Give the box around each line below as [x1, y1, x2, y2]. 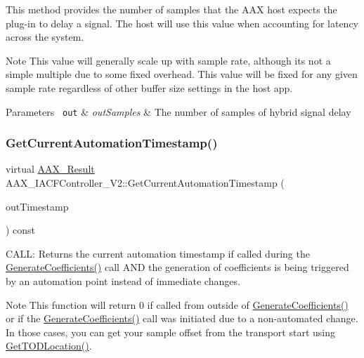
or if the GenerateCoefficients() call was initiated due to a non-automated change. [6, 311, 358, 326]
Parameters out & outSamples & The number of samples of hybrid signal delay [6, 104, 351, 119]
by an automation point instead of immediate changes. [6, 274, 240, 288]
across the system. [6, 29, 84, 44]
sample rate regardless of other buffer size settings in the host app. [6, 80, 293, 95]
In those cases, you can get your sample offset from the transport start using [6, 324, 335, 339]
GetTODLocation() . [6, 338, 92, 353]
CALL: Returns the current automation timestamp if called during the [6, 246, 310, 260]
